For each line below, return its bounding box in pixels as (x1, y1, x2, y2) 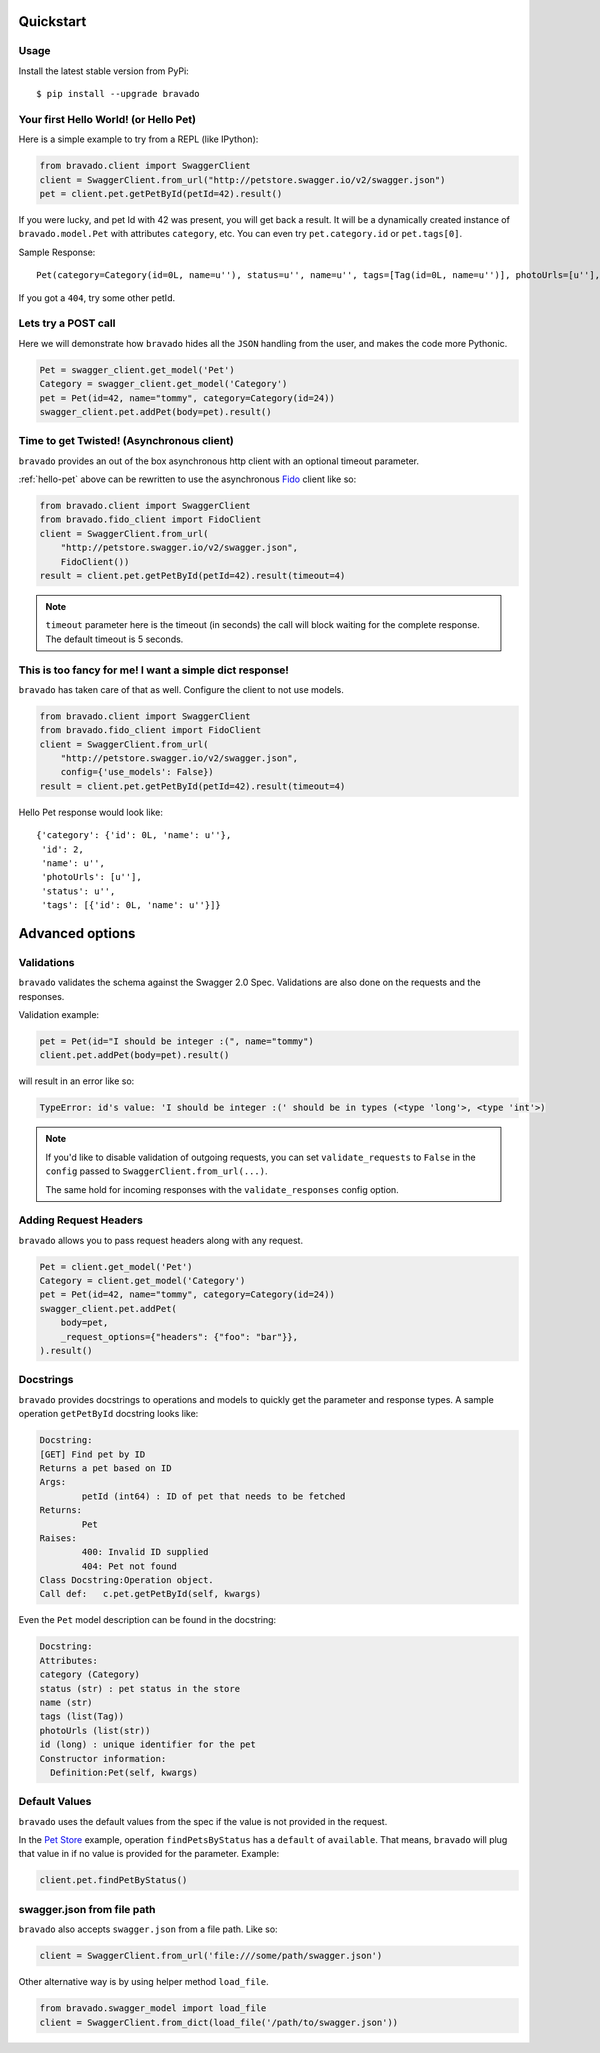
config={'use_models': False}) (60, 766, 214, 778)
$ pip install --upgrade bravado (36, 88, 200, 100)
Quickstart (18, 13, 87, 30)
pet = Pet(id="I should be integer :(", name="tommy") (39, 1036, 314, 1047)
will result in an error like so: (18, 1075, 135, 1087)
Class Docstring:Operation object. (39, 1575, 214, 1586)
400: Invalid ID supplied (81, 1546, 209, 1558)
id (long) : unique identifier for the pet (39, 1739, 257, 1750)
